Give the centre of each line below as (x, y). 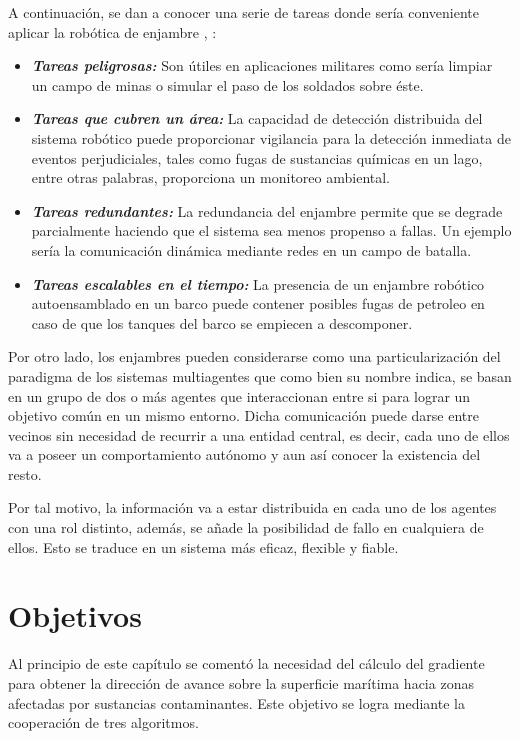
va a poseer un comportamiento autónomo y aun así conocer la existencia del (244, 454)
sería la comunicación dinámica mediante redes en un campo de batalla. (251, 249)
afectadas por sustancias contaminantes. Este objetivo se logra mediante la (236, 702)
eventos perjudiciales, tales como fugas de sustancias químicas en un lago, (257, 157)
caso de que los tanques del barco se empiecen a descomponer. (222, 322)
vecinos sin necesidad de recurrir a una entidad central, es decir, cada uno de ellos (259, 434)
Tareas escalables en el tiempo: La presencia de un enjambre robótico (258, 283)
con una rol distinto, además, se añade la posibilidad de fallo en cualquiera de (246, 527)
